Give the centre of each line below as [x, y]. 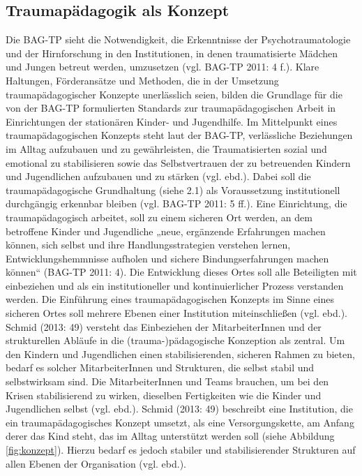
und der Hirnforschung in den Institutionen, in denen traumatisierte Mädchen [172, 53]
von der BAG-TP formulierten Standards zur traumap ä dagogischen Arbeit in [171, 108]
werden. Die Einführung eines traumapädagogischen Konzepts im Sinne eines [170, 299]
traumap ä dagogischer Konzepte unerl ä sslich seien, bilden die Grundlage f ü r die [174, 94]
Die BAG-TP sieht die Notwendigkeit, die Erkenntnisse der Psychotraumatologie [178, 39]
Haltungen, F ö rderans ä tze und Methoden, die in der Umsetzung [142, 80]
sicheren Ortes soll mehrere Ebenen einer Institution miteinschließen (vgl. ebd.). [176, 313]
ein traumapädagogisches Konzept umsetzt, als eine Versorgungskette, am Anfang [180, 422]
